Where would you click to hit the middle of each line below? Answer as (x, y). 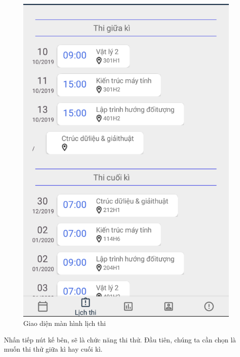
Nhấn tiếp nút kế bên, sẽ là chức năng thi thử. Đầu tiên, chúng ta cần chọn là (120, 339)
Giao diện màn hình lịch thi (65, 323)
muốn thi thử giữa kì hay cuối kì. (53, 349)
